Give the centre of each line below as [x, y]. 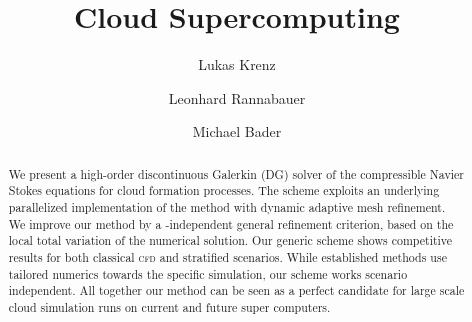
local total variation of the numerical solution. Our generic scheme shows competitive [230, 240]
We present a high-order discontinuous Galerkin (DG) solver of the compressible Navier [236, 173]
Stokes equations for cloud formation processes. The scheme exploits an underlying [224, 190]
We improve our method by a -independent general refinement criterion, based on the [231, 223]
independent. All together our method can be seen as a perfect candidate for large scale [236, 290]
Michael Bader [237, 131]
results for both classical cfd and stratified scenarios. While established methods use [227, 256]
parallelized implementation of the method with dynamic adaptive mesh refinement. [227, 207]
